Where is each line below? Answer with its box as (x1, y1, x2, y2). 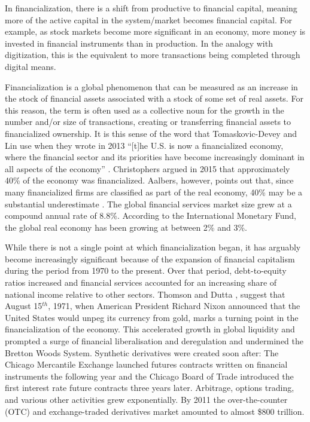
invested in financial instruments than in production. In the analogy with (5, 36, 273, 49)
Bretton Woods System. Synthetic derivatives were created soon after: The (5, 346, 279, 359)
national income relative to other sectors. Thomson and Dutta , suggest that (5, 288, 285, 300)
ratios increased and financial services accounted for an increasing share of (5, 276, 277, 289)
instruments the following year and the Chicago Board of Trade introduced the (5, 369, 294, 382)
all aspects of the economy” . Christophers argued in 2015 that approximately (5, 162, 290, 175)
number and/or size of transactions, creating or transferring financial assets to (5, 115, 291, 128)
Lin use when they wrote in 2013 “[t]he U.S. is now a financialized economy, (5, 139, 284, 151)
